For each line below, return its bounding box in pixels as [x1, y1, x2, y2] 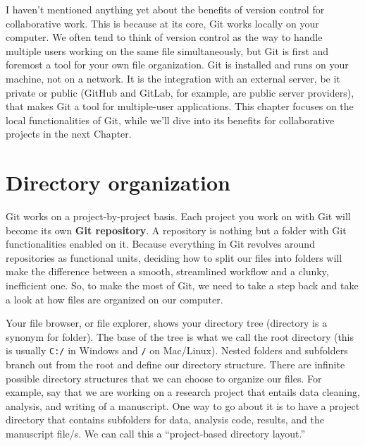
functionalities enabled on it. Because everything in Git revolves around [6, 236, 315, 251]
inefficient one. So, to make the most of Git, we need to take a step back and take [6, 278, 359, 293]
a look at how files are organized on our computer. [6, 291, 223, 306]
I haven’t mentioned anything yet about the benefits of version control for [6, 2, 325, 16]
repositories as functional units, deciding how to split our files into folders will [6, 250, 342, 265]
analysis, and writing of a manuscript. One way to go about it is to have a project [6, 398, 360, 413]
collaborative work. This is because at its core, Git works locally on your [6, 16, 319, 30]
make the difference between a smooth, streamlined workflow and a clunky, [6, 264, 329, 279]
